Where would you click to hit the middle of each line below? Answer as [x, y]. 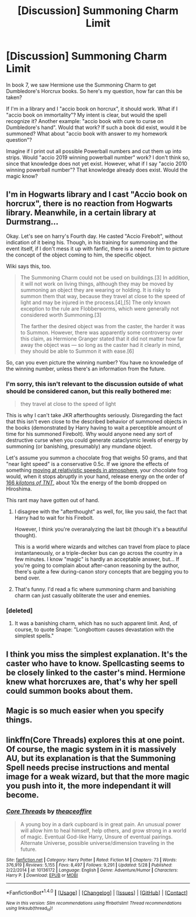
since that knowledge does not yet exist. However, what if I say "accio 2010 [97, 163]
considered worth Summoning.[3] [61, 315]
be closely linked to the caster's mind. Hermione [96, 672]
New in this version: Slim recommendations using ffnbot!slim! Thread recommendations [94, 904]
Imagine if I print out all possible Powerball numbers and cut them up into [94, 151]
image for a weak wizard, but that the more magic [98, 777]
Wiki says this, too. [29, 266]
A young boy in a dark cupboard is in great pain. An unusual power [100, 824]
